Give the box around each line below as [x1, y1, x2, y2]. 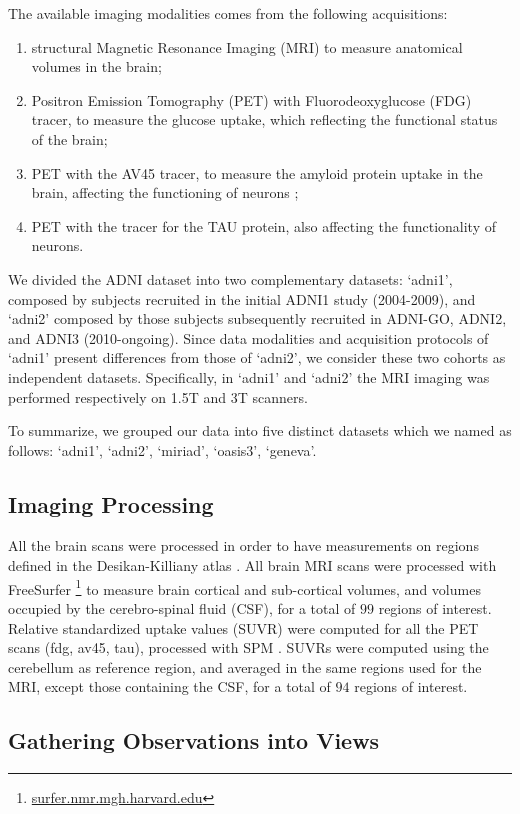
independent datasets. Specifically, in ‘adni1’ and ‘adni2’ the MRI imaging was [8, 366, 490, 387]
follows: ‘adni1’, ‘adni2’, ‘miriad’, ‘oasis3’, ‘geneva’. [8, 439, 317, 460]
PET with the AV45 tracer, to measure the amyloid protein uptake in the [31, 162, 483, 183]
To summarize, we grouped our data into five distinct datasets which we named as [8, 420, 512, 441]
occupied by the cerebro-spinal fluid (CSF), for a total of [8, 597, 356, 618]
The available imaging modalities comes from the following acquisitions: [8, 3, 448, 23]
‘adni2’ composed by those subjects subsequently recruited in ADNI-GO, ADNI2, [8, 308, 507, 329]
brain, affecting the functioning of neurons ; [31, 182, 299, 203]
